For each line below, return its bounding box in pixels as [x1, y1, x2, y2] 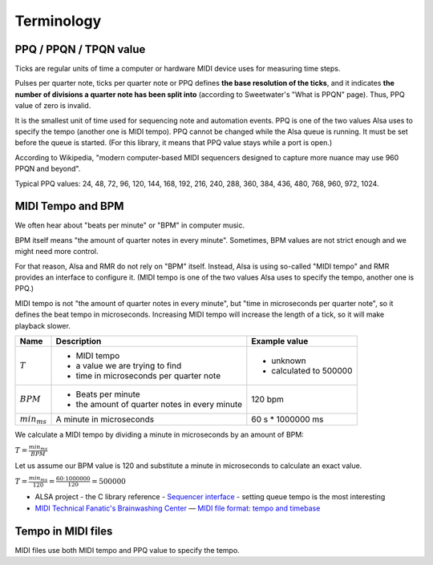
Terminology [14, 12, 102, 30]
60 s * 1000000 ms [251, 414, 324, 425]
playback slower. [14, 321, 71, 330]
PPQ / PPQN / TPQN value [14, 42, 146, 56]
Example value [251, 336, 309, 346]
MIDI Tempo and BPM [14, 200, 124, 213]
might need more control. [14, 247, 99, 256]
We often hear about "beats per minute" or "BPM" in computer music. [14, 220, 245, 230]
